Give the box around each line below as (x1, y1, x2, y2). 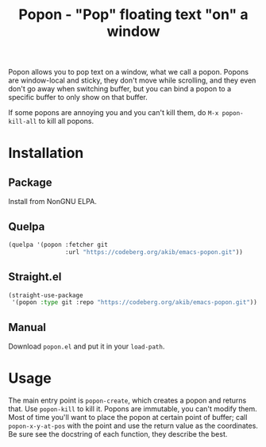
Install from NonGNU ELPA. (8, 197, 97, 206)
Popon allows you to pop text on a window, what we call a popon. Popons (8, 67, 249, 77)
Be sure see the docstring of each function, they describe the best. (8, 430, 228, 439)
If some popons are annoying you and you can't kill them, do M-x (8, 108, 219, 118)
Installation (8, 145, 84, 162)
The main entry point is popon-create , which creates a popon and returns (8, 395, 247, 406)
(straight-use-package (8, 291, 83, 299)
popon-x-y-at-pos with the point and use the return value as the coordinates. (8, 421, 258, 430)
